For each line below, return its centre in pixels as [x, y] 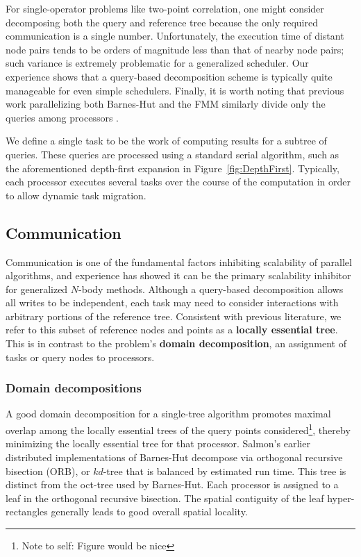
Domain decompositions [74, 388]
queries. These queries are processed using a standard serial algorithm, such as [173, 154]
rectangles [27, 512]
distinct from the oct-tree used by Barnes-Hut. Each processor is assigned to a [172, 484]
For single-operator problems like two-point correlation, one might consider [165, 8]
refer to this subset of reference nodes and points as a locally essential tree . [172, 330]
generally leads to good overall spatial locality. [149, 512]
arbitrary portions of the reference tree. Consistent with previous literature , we [174, 316]
